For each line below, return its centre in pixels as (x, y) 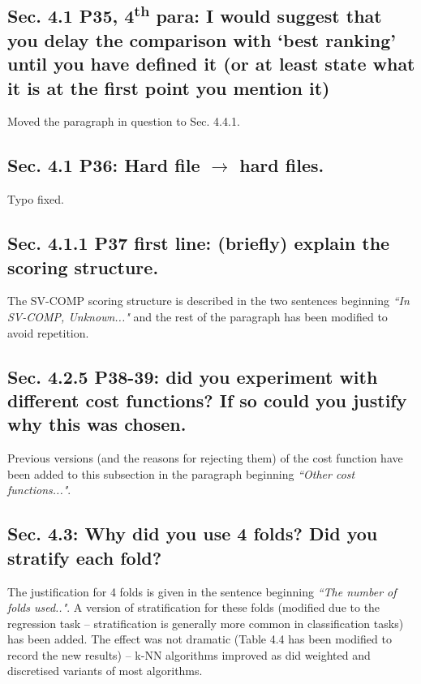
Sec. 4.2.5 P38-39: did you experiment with (193, 376)
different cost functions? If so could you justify (207, 400)
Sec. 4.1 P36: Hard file (104, 165)
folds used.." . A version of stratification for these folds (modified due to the (194, 607)
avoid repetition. (48, 332)
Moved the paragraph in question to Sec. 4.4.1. (124, 121)
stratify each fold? (85, 557)
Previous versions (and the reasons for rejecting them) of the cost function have (205, 458)
